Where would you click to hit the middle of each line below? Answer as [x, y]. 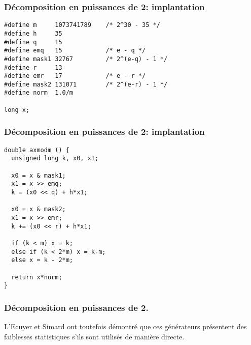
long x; [17, 110]
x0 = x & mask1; [39, 175]
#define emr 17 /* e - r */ [75, 76]
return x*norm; [37, 277]
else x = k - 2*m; [42, 260]
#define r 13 [33, 67]
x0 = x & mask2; [39, 209]
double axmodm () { [37, 150]
